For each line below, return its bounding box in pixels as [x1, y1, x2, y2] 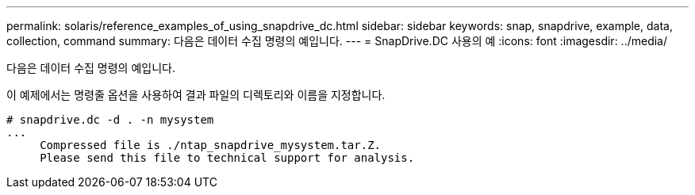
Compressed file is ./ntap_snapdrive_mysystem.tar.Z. [40, 139, 382, 151]
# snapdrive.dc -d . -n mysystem [6, 113, 214, 126]
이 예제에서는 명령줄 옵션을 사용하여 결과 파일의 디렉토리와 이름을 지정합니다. [6, 88, 386, 101]
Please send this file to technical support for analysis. [40, 151, 415, 164]
